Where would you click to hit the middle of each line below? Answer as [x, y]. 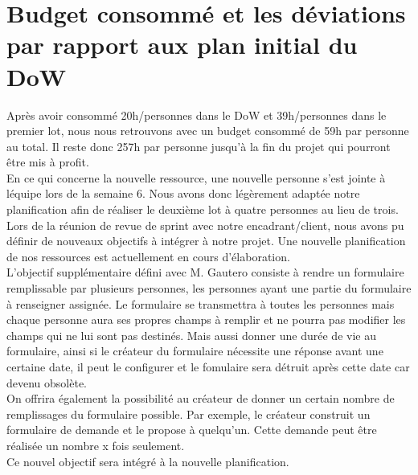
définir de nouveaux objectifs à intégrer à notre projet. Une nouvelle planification [206, 241]
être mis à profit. [48, 162]
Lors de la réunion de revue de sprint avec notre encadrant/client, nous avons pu [205, 225]
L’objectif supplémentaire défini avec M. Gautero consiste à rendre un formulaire [205, 272]
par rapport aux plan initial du [182, 45]
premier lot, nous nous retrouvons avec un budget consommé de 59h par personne [208, 131]
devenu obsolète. [47, 382]
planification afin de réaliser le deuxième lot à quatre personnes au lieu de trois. [203, 209]
